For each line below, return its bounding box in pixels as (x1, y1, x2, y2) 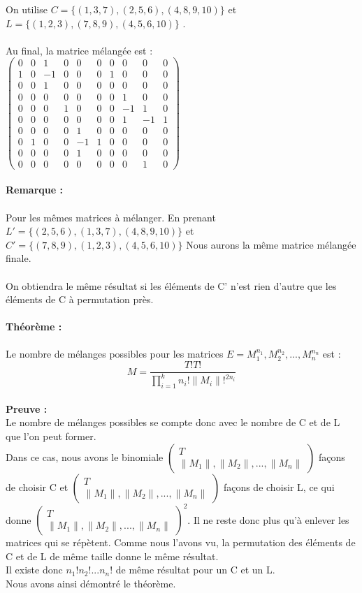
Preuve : (6, 401, 48, 416)
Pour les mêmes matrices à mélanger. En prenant (6, 210, 216, 224)
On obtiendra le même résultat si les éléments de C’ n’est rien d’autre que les (6, 278, 337, 293)
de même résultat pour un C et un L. (115, 562, 275, 577)
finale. (6, 251, 31, 265)
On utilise (6, 2, 48, 16)
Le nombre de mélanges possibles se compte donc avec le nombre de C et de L (6, 415, 340, 430)
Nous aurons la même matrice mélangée (186, 237, 356, 251)
